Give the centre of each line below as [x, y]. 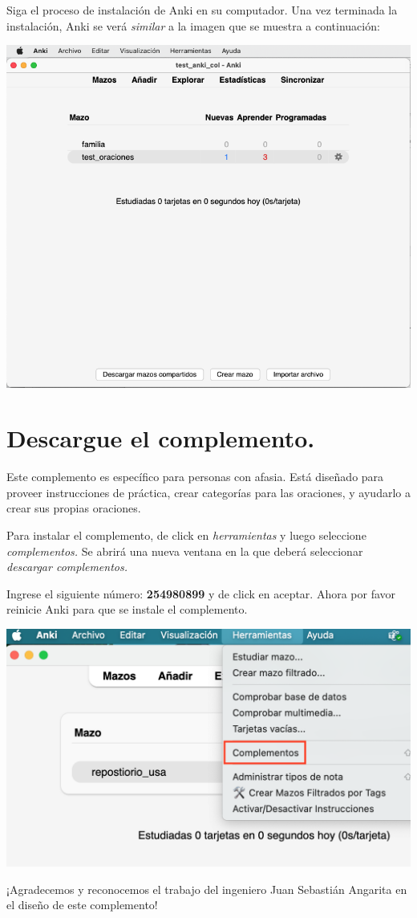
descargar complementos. [67, 567]
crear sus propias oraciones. [74, 508]
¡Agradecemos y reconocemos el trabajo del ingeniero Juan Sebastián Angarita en [207, 889]
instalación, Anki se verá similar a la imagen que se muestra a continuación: [193, 25]
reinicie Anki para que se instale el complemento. [127, 609]
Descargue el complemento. [161, 438]
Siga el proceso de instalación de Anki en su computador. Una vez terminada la [202, 10]
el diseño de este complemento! [82, 905]
